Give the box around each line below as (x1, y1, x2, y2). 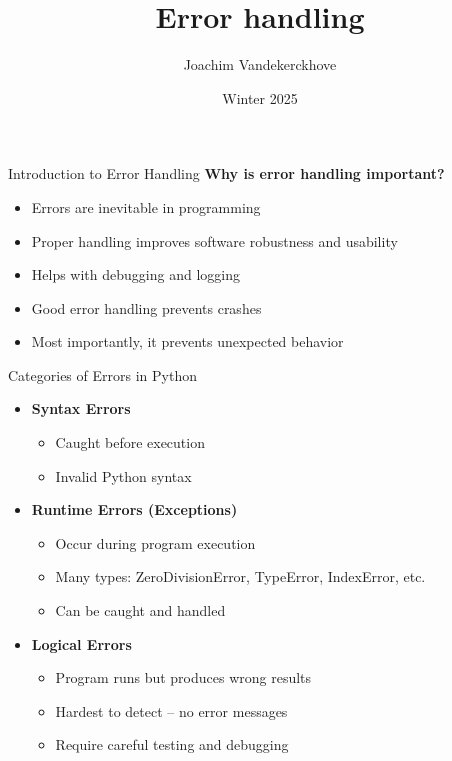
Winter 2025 (222, 87, 298, 108)
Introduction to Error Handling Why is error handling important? (8, 163, 445, 184)
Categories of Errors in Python (8, 364, 197, 385)
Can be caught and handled (55, 600, 226, 621)
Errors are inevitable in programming (31, 196, 261, 217)
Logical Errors (31, 633, 132, 654)
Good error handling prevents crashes (31, 297, 262, 318)
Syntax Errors (31, 398, 131, 419)
